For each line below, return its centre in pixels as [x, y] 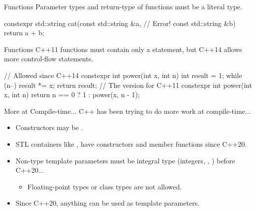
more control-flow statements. [49, 59]
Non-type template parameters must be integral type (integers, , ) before [125, 160]
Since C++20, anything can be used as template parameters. [108, 203]
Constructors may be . [49, 127]
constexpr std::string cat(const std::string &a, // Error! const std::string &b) [120, 23]
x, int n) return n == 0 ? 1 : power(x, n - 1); [72, 94]
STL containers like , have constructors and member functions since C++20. [131, 144]
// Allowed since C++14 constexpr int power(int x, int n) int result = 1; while [123, 75]
